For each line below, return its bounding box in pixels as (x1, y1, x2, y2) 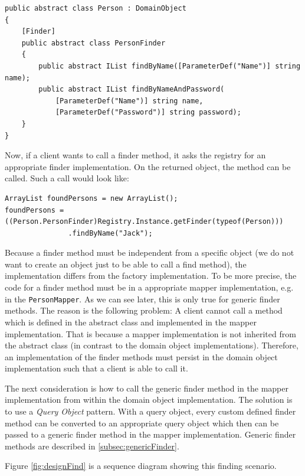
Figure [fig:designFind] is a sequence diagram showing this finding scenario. (5, 459, 277, 472)
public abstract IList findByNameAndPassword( (38, 85, 225, 94)
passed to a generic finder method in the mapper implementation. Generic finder (5, 428, 296, 441)
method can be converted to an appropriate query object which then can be (5, 416, 279, 429)
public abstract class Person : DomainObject (5, 4, 186, 12)
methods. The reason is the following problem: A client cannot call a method (5, 304, 283, 317)
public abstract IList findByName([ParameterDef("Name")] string (38, 61, 301, 70)
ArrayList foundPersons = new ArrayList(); (5, 194, 178, 203)
